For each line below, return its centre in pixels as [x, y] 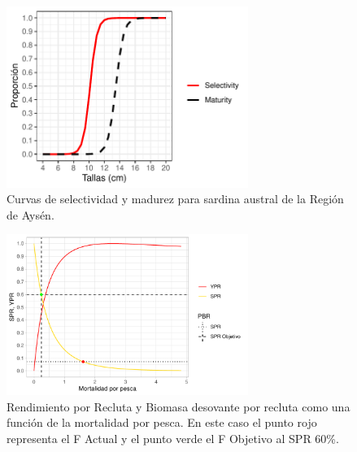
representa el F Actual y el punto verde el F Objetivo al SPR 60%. [173, 439]
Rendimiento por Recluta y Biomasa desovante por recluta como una [178, 406]
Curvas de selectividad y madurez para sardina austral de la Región [175, 199]
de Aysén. [30, 214]
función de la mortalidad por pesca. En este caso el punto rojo [162, 422]
